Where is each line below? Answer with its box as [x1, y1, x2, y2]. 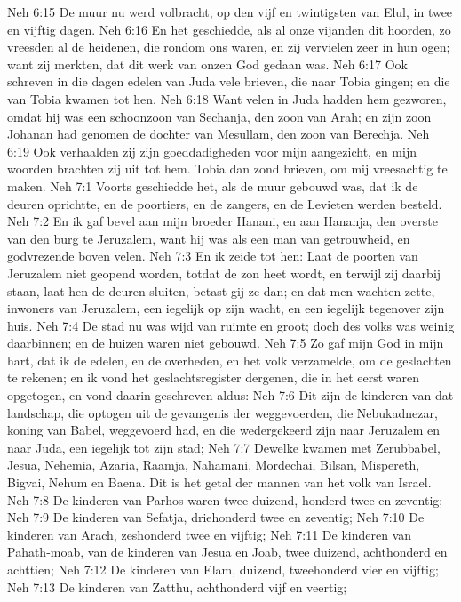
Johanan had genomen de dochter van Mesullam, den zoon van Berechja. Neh [7, 124, 430, 143]
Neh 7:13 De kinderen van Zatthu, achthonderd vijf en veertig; [7, 577, 347, 596]
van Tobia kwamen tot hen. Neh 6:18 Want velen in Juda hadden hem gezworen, [7, 89, 447, 108]
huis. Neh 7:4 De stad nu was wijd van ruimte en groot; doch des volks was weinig [7, 316, 455, 334]
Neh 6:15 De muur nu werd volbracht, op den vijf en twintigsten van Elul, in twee [7, 3, 453, 20]
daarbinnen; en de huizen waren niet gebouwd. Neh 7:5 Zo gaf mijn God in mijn [7, 333, 444, 352]
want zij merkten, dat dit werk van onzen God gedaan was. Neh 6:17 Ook [7, 54, 408, 73]
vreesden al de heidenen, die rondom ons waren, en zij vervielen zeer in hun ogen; [7, 37, 450, 56]
